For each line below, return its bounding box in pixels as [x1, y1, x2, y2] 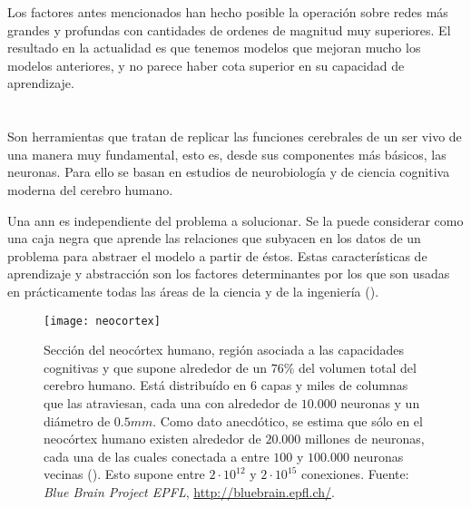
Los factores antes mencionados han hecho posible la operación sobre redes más [7, 3, 448, 21]
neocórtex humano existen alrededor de [44, 429, 261, 448]
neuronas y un [340, 393, 420, 412]
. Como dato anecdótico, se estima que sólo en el [152, 411, 423, 430]
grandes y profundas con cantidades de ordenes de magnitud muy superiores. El [7, 20, 451, 39]
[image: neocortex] [44, 314, 161, 327]
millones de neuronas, [304, 429, 425, 448]
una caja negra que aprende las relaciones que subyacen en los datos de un [7, 229, 421, 248]
